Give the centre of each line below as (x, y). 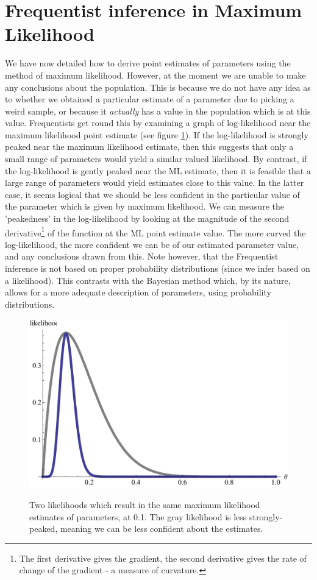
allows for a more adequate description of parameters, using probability (138, 292)
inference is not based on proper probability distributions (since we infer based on (158, 268)
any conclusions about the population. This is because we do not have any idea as (158, 87)
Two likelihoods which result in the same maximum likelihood (145, 505)
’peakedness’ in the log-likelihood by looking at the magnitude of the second (147, 218)
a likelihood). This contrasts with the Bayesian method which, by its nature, (148, 280)
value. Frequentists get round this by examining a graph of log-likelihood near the (158, 123)
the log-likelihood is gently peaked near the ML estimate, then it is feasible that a (158, 170)
